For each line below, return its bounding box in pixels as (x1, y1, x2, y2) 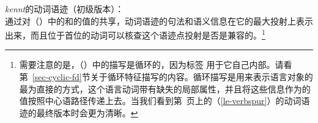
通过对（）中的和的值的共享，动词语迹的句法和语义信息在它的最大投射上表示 (5, 14, 313, 27)
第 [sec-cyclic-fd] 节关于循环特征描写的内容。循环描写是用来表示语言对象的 (19, 70, 313, 83)
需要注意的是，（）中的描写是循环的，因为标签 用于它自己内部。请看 (19, 58, 292, 71)
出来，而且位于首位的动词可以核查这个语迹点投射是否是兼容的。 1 (5, 27, 265, 41)
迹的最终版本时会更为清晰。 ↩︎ (19, 106, 138, 119)
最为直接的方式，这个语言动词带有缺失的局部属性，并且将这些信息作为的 (19, 82, 311, 95)
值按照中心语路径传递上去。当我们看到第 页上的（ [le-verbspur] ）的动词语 (19, 94, 310, 107)
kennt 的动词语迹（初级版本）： (5, 2, 124, 15)
